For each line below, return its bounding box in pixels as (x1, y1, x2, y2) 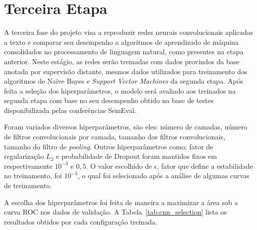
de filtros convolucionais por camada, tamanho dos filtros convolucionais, (4, 131, 225, 142)
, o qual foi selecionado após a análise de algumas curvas (77, 170, 250, 181)
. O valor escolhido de (86, 160, 152, 171)
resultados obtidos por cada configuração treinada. (4, 216, 157, 227)
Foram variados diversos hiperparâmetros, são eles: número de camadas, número (4, 121, 248, 132)
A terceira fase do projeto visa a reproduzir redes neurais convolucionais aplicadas (4, 27, 254, 37)
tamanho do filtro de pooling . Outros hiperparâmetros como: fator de (4, 141, 213, 151)
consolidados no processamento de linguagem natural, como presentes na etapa (4, 46, 244, 57)
